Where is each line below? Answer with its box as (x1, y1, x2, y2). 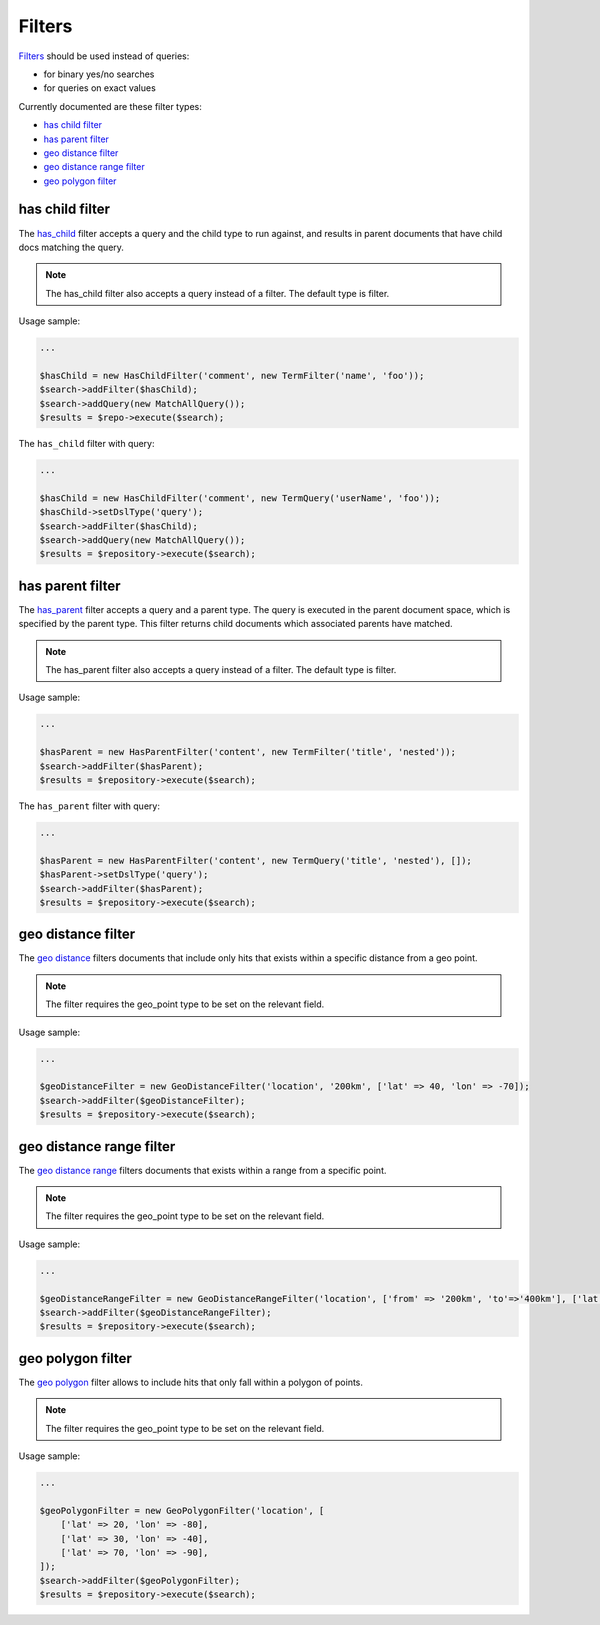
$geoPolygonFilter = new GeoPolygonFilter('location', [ (39, 1505, 325, 1516)
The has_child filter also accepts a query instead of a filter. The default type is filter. (45, 287, 390, 299)
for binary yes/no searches (43, 68, 155, 80)
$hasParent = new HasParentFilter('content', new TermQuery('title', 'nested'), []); (39, 855, 472, 866)
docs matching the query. (18, 241, 125, 253)
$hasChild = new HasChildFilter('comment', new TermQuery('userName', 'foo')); (39, 492, 441, 504)
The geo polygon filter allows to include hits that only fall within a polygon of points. (18, 1376, 364, 1388)
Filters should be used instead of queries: (18, 50, 190, 62)
